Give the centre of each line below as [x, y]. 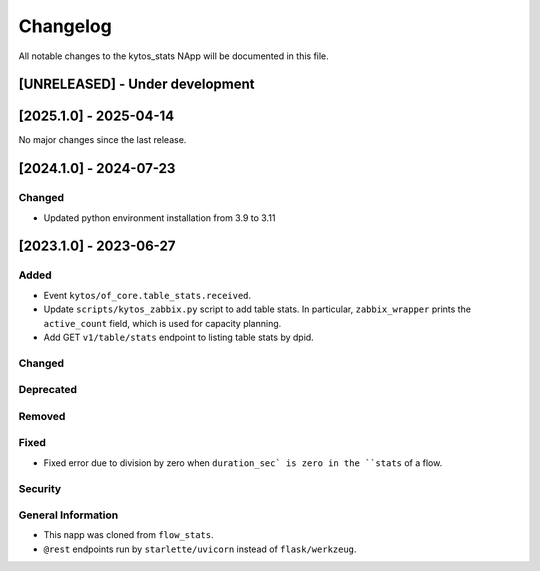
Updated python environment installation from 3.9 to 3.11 [159, 217]
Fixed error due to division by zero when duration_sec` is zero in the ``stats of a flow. [243, 462]
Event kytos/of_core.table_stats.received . [147, 295]
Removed [42, 416]
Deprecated [48, 390]
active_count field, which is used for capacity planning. [162, 323]
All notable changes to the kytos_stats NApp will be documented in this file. [173, 56]
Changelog [65, 26]
